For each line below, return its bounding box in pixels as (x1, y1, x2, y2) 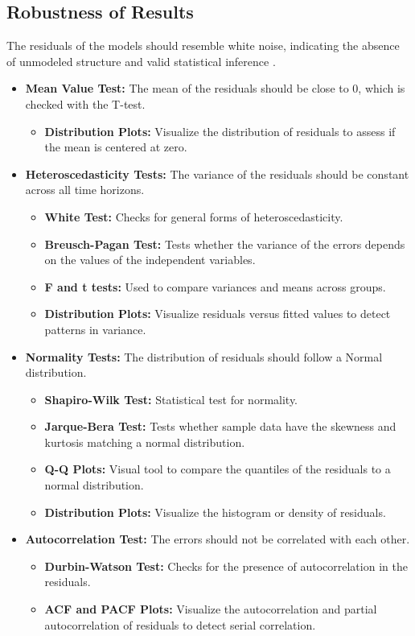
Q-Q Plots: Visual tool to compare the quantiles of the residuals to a (44, 460, 391, 477)
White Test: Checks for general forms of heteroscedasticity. (44, 208, 343, 225)
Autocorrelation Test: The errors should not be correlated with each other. (25, 531, 410, 547)
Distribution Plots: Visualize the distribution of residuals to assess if (44, 122, 396, 139)
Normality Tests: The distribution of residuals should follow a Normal (25, 348, 383, 365)
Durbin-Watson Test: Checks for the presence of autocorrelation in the (44, 557, 408, 574)
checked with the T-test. (25, 95, 146, 112)
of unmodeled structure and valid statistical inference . (6, 52, 276, 69)
